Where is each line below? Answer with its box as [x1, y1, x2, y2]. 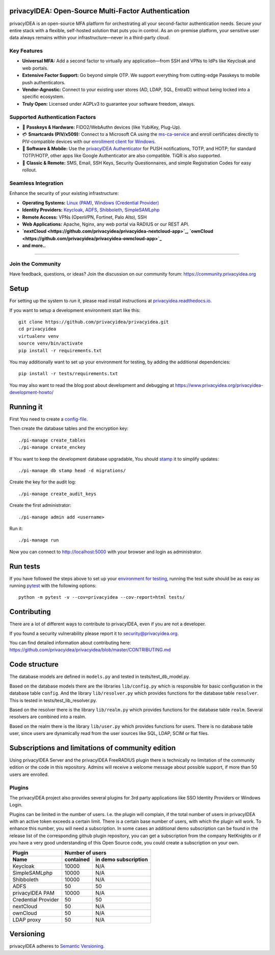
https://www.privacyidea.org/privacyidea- [175, 382, 263, 388]
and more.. [22, 242, 46, 249]
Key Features [9, 47, 43, 55]
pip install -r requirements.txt [18, 348, 102, 353]
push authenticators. [22, 79, 66, 85]
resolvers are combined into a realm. [9, 714, 87, 720]
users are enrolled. [9, 771, 49, 777]
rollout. [22, 167, 37, 173]
